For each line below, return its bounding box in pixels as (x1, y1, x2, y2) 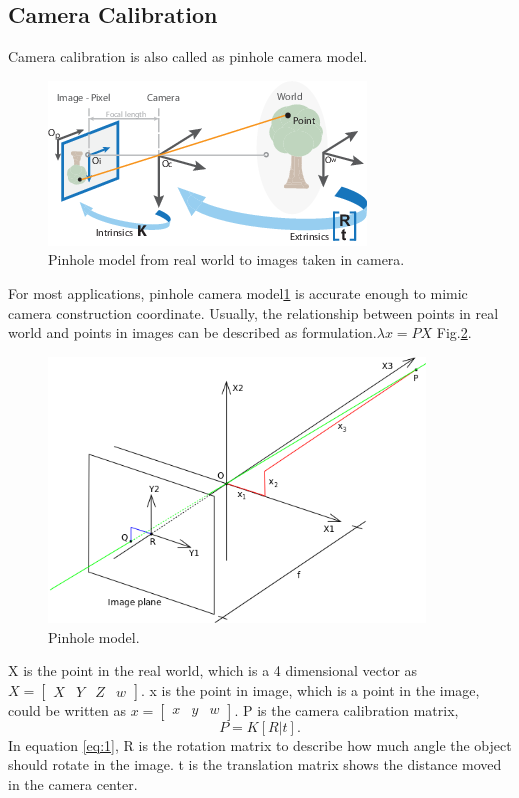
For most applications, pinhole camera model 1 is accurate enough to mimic (8, 282, 468, 303)
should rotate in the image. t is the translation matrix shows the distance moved (8, 754, 502, 775)
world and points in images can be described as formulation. (8, 322, 377, 343)
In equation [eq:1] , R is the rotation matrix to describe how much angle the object (8, 734, 512, 755)
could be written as (8, 699, 126, 720)
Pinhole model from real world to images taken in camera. (48, 249, 405, 270)
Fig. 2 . (436, 322, 472, 343)
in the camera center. (8, 773, 138, 794)
